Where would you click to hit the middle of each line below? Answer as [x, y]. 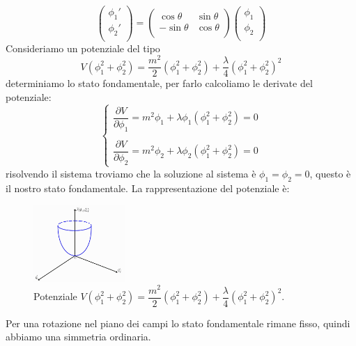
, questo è [330, 173]
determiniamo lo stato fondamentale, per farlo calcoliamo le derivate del [159, 83]
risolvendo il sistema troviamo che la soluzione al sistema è [131, 173]
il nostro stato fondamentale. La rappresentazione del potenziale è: [148, 188]
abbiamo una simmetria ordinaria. [78, 337]
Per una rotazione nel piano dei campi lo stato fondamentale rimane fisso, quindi [178, 323]
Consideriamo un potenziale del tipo [83, 48]
